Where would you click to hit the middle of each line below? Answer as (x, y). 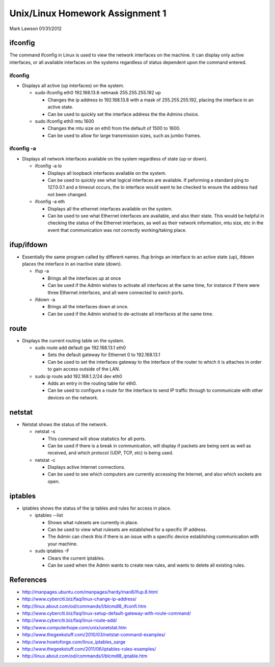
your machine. (63, 544)
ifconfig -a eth (50, 202)
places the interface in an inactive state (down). (72, 264)
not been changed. (67, 194)
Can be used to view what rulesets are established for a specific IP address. (127, 529)
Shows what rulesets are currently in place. (93, 522)
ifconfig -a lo (48, 166)
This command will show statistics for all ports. (97, 439)
